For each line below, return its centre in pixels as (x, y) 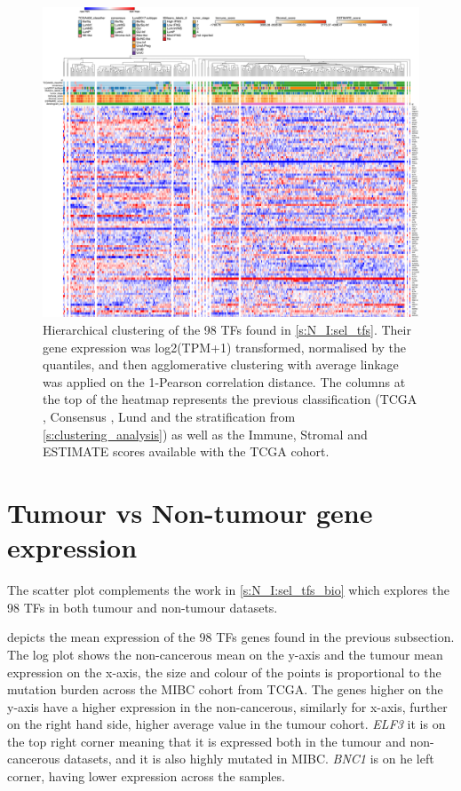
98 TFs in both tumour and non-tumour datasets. (143, 607)
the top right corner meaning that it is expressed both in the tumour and (207, 741)
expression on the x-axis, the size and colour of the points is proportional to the (224, 672)
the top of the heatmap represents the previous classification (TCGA (230, 399)
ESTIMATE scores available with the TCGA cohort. (186, 451)
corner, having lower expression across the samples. (146, 776)
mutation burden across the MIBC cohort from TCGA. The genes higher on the (225, 689)
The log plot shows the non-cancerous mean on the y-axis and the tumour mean (225, 654)
